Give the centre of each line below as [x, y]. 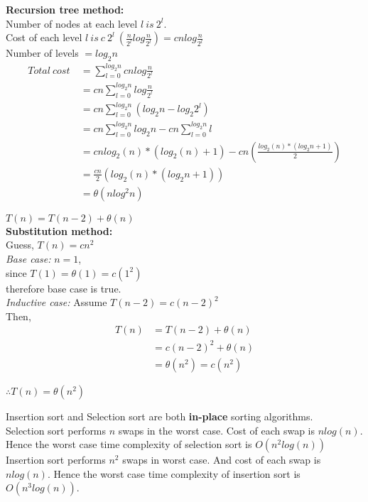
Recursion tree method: [65, 9]
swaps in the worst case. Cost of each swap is [217, 430]
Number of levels [42, 53]
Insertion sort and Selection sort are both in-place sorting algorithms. [159, 416]
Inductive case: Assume [56, 302]
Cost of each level [44, 37]
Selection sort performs [56, 430]
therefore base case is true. [64, 288]
